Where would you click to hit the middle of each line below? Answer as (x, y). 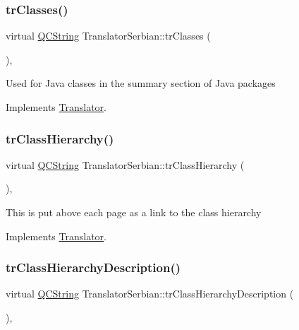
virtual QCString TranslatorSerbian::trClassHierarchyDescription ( (150, 294)
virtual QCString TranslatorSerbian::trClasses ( (108, 36)
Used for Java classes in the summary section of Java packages (141, 83)
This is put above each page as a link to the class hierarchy (134, 212)
